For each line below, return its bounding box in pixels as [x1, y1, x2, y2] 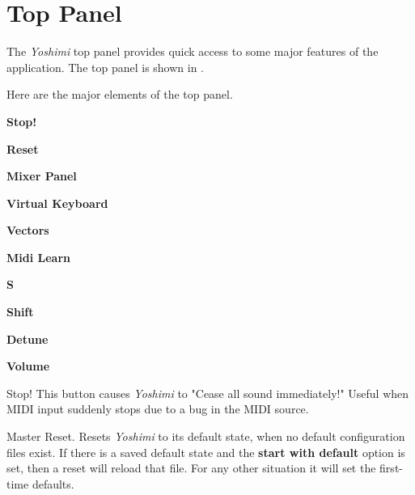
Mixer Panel [6, 167, 77, 184]
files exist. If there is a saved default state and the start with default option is [6, 443, 405, 460]
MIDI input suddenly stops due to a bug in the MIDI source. [6, 400, 309, 417]
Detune [6, 330, 49, 347]
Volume [6, 357, 50, 374]
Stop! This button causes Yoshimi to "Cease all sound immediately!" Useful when [6, 384, 409, 401]
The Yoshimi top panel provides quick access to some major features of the [6, 43, 379, 60]
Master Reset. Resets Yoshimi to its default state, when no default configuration [6, 428, 405, 445]
